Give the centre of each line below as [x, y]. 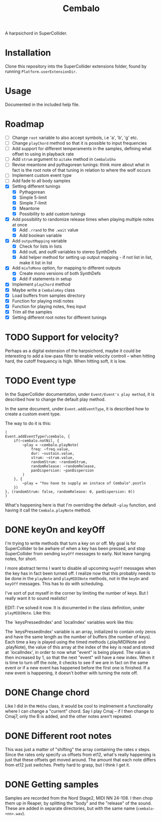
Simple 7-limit [33, 203]
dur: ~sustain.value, [53, 453]
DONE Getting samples [52, 784]
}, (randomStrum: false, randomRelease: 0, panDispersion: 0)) [70, 492]
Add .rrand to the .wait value [49, 230]
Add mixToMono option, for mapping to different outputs [66, 268]
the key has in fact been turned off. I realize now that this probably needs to [80, 573]
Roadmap [25, 124]
